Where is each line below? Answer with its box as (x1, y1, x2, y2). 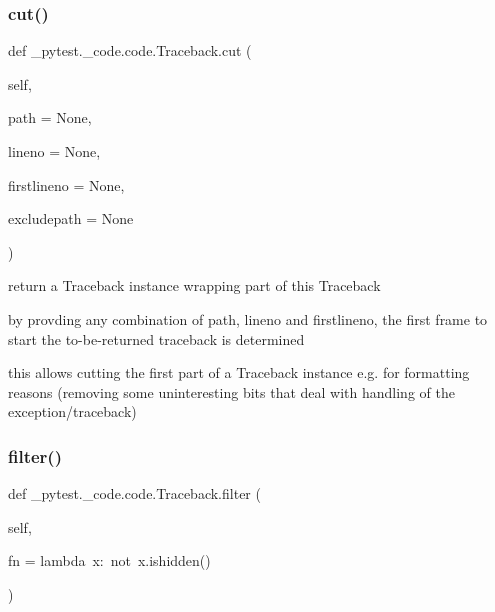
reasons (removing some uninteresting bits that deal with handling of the (8, 381, 455, 402)
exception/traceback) (8, 401, 137, 422)
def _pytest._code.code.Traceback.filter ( (8, 483, 261, 504)
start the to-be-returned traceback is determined (8, 328, 305, 349)
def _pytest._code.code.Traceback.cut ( (8, 40, 252, 61)
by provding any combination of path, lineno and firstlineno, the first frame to (8, 308, 488, 329)
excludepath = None (8, 208, 134, 229)
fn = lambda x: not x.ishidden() (8, 550, 211, 571)
